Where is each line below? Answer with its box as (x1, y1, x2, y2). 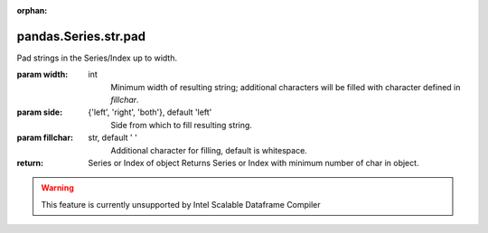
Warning (41, 182, 74, 193)
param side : (16, 107, 63, 117)
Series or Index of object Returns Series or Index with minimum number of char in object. (88, 158, 419, 169)
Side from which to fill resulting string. (110, 119, 253, 130)
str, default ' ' (88, 132, 137, 144)
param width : (16, 69, 69, 80)
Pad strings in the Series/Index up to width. (16, 52, 178, 63)
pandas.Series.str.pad (16, 28, 146, 44)
